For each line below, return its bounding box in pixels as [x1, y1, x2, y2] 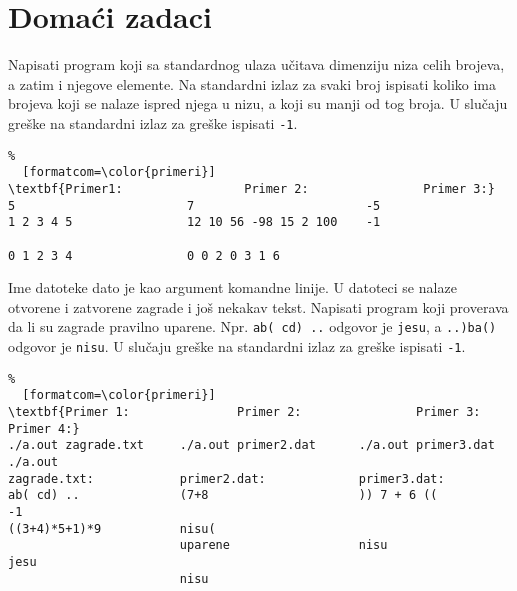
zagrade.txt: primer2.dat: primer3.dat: [8, 471, 445, 486]
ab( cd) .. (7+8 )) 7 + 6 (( [8, 488, 438, 503]
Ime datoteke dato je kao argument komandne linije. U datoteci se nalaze [8, 277, 457, 298]
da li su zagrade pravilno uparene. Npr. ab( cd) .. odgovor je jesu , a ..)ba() [8, 316, 497, 337]
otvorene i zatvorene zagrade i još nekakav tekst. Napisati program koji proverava [8, 296, 509, 317]
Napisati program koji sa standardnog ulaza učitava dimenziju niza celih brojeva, [8, 54, 505, 75]
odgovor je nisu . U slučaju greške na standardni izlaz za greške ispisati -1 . [8, 336, 466, 356]
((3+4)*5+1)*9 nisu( [8, 521, 216, 536]
